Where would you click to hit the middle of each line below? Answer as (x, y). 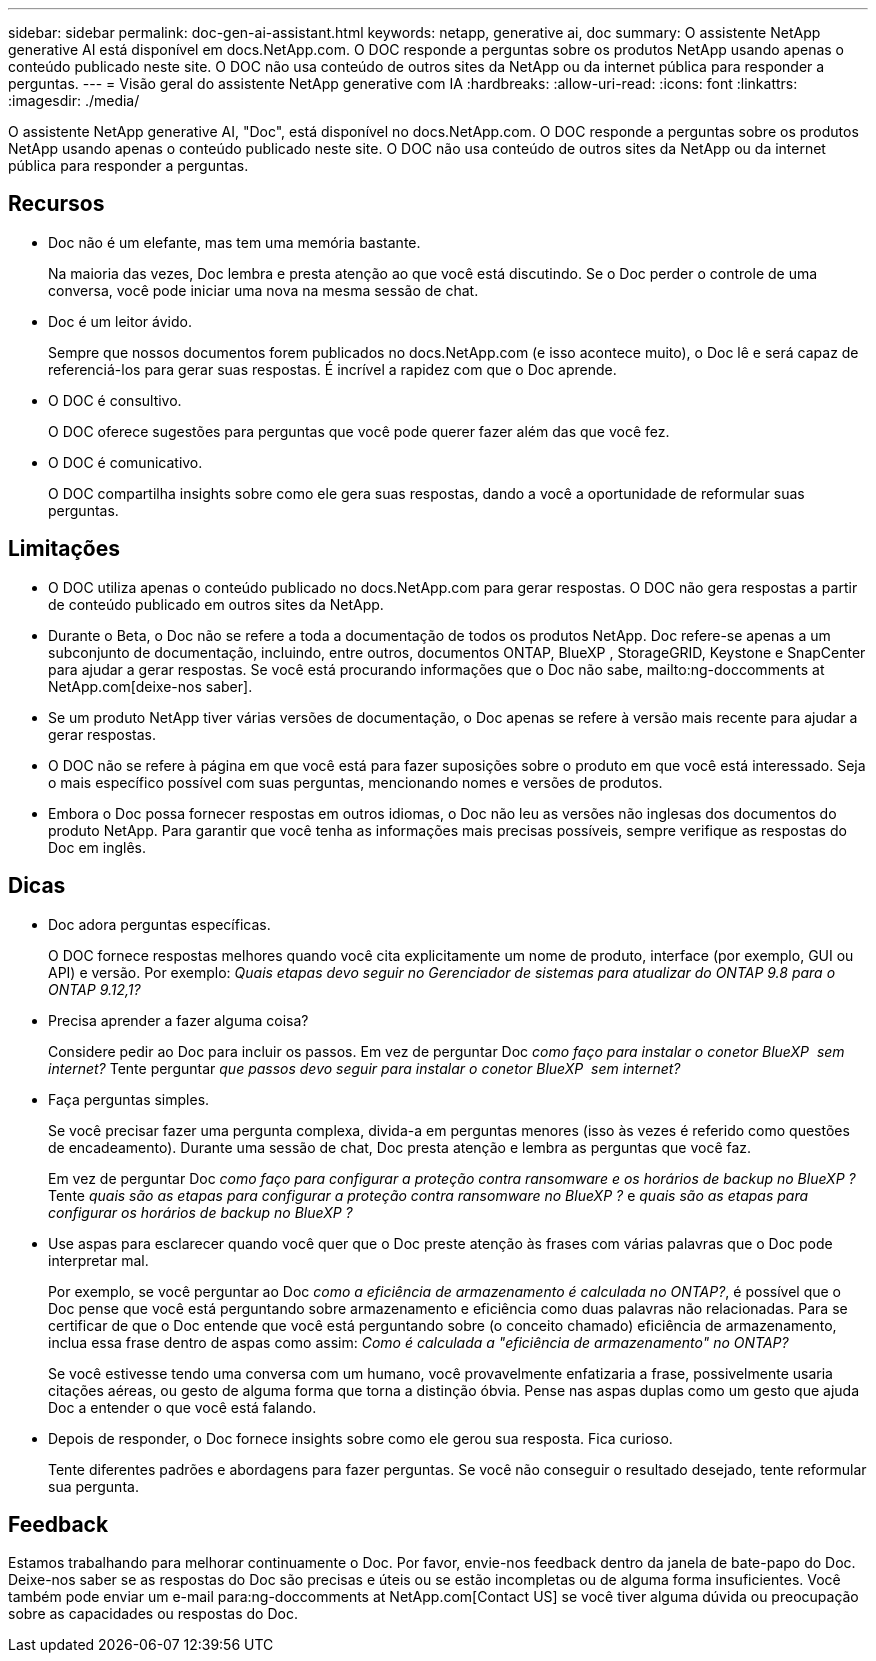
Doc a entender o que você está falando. (182, 1407)
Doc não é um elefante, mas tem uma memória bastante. (234, 242)
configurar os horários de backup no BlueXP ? (200, 1212)
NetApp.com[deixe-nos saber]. (150, 686)
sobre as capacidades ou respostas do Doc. (153, 1614)
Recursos (56, 204)
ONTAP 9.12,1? (94, 989)
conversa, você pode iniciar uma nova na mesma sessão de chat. (263, 290)
